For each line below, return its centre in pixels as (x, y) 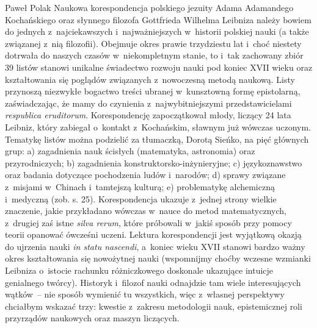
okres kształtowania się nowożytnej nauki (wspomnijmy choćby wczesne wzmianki (158, 258)
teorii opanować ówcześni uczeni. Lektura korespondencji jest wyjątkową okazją (153, 234)
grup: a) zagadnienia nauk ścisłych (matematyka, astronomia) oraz (130, 151)
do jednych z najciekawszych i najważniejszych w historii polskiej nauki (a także (157, 31)
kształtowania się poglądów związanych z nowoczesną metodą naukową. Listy (150, 79)
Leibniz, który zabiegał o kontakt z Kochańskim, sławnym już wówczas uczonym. (158, 127)
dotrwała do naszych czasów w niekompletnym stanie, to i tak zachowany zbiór (154, 55)
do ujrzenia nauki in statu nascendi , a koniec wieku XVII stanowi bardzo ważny (155, 246)
